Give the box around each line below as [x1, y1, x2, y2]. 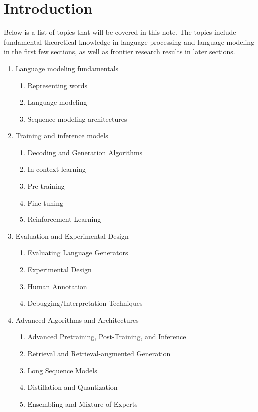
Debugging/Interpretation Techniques [27, 298, 143, 308]
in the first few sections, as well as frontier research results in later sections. [4, 46, 235, 57]
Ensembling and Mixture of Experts [27, 398, 138, 409]
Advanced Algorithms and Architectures [15, 314, 139, 325]
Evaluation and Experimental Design [15, 230, 129, 241]
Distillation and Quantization [27, 382, 118, 392]
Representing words [27, 80, 88, 90]
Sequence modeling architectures [27, 113, 127, 124]
